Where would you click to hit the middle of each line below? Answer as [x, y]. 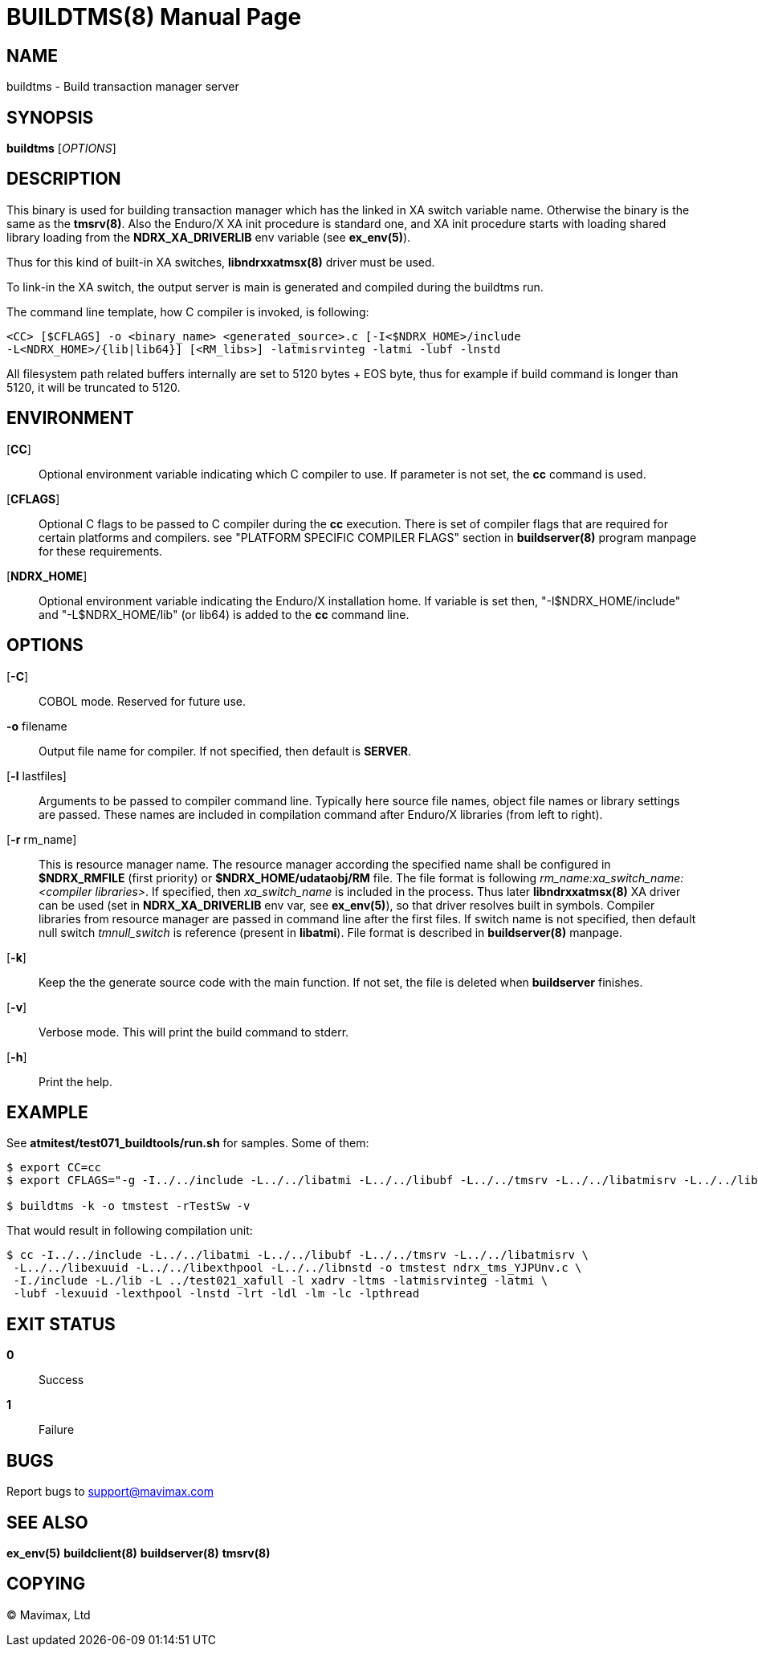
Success [61, 1380]
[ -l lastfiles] [37, 776]
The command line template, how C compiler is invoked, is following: [188, 311]
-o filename [37, 726]
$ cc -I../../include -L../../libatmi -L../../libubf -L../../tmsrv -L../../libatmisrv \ [297, 1255]
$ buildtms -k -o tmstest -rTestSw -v [128, 1206]
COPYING [46, 1584]
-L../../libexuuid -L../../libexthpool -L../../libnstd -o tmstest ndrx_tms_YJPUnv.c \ [297, 1268]
